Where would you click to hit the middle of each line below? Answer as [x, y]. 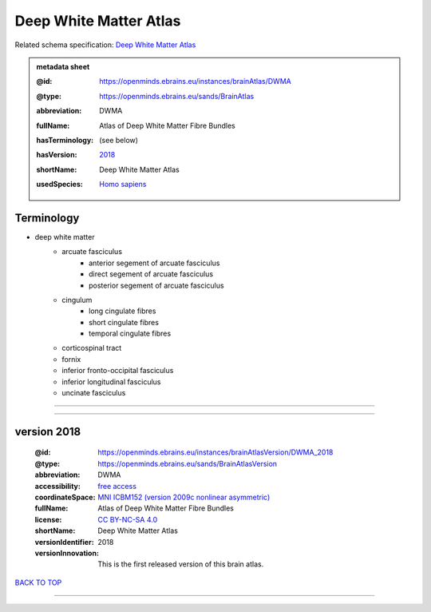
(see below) [119, 140]
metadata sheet [63, 66]
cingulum [77, 300]
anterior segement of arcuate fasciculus [154, 263]
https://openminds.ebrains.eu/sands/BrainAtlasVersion [188, 463]
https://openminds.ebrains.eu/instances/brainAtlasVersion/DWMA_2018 [215, 452]
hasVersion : [57, 155]
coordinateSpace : [65, 497]
